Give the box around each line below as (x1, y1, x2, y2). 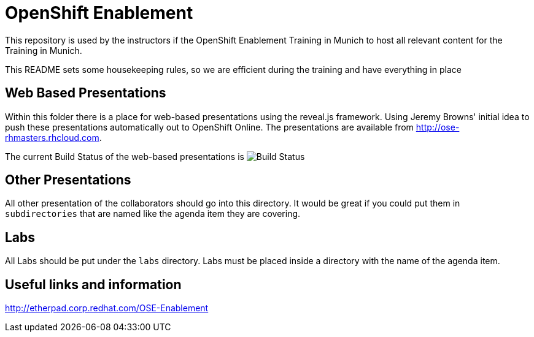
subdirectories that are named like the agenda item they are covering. (5, 208, 301, 219)
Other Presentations (5, 172, 131, 188)
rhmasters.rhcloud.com (5, 132, 99, 143)
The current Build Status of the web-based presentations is (5, 151, 244, 162)
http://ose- (416, 121, 460, 132)
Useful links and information (5, 276, 182, 292)
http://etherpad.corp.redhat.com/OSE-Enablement (5, 303, 209, 314)
